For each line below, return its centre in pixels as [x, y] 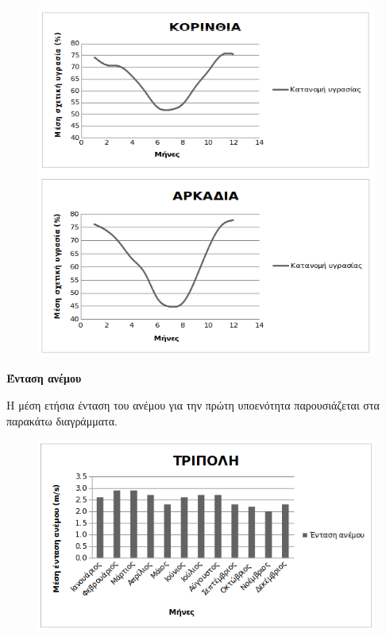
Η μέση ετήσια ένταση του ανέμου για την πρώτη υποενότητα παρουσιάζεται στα [193, 405]
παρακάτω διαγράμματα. [62, 420]
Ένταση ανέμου [44, 378]
